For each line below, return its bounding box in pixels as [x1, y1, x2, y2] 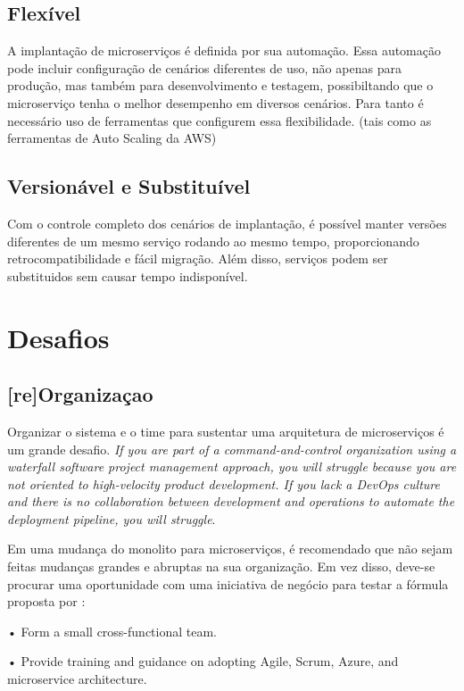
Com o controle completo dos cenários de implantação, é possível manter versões [7, 213, 447, 232]
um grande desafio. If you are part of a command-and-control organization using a [7, 439, 457, 458]
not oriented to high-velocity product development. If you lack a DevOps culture [7, 474, 440, 493]
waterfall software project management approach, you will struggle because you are [7, 457, 457, 476]
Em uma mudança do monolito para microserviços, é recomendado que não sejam [7, 539, 453, 558]
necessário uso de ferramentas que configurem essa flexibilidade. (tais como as [7, 111, 432, 129]
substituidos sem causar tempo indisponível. [7, 266, 248, 285]
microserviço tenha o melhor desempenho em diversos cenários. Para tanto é [7, 93, 424, 112]
